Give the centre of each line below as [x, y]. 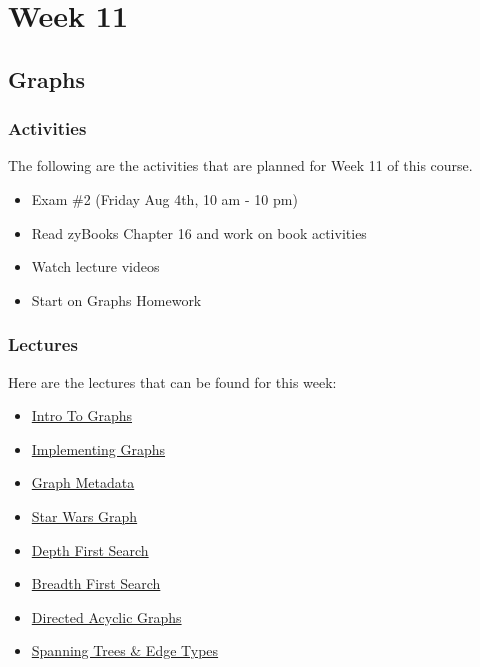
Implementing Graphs [98, 448]
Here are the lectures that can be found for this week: [172, 381]
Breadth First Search [96, 583]
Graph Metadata [83, 482]
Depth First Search [90, 549]
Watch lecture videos [95, 266]
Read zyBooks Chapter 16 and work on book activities [199, 232]
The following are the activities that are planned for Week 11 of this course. [240, 165]
